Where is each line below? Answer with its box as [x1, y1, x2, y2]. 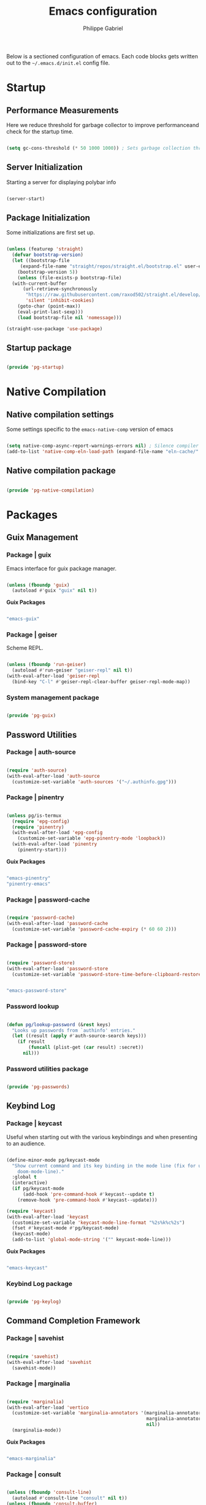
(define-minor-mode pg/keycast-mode [6, 1157, 100, 1163]
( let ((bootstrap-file [12, 258, 70, 264]
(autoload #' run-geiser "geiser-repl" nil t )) [12, 667, 133, 673]
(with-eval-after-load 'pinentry [12, 841, 97, 848]
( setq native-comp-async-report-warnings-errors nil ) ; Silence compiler [6, 443, 199, 449]
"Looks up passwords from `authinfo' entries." [12, 1027, 136, 1034]
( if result [17, 1039, 45, 1045]
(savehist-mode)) [12, 1364, 56, 1371]
